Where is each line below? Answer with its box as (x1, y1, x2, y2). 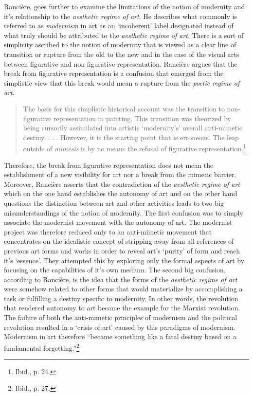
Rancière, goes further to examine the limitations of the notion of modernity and (4, 1, 245, 11)
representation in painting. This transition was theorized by (54, 113, 231, 123)
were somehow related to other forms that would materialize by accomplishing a (4, 284, 243, 294)
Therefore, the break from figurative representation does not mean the (4, 160, 214, 170)
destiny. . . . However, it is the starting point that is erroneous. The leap (23, 132, 239, 142)
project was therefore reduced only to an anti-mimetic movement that (4, 226, 212, 236)
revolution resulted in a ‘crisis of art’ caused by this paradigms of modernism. (4, 322, 235, 332)
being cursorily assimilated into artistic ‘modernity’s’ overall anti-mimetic (23, 123, 242, 133)
